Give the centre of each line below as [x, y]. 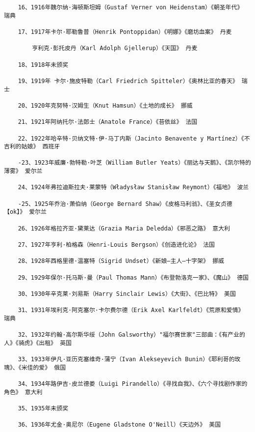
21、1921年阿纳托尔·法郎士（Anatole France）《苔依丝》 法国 [108, 122]
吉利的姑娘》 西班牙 [32, 147]
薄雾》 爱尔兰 [23, 171]
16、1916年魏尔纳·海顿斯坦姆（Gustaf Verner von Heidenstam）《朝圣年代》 [130, 7]
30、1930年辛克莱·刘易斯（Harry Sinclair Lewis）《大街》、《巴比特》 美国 [127, 294]
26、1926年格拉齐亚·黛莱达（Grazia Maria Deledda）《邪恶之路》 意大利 [124, 228]
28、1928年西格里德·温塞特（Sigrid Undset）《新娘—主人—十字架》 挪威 [121, 261]
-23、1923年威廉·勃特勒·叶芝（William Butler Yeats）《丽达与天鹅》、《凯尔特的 [134, 163]
